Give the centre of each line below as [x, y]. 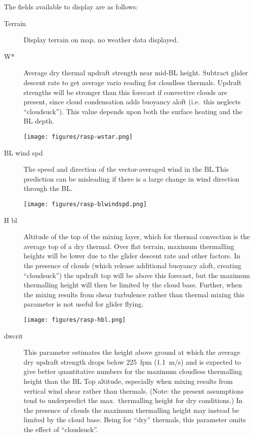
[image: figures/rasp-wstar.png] [78, 137]
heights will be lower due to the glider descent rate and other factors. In [132, 256]
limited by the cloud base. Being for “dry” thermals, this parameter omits [135, 420]
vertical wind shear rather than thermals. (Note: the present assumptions [134, 390]
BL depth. [39, 121]
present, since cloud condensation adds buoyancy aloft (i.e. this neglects [132, 102]
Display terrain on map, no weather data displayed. [101, 40]
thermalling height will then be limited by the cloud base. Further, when [133, 285]
